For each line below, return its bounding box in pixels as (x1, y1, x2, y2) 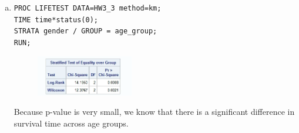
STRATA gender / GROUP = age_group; (14, 27, 157, 36)
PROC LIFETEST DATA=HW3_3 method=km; (14, 4, 162, 12)
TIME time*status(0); (14, 15, 98, 24)
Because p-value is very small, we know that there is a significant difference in (14, 105, 295, 118)
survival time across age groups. (14, 117, 129, 129)
